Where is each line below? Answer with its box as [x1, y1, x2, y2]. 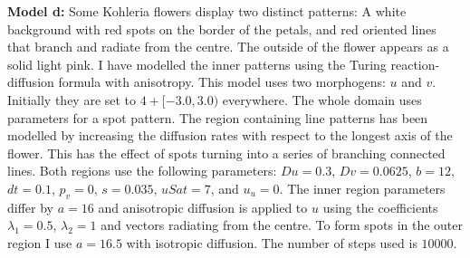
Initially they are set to [7, 90, 137, 109]
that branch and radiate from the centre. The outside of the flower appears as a [7, 37, 449, 56]
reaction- [390, 54, 440, 73]
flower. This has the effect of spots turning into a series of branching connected [7, 143, 446, 162]
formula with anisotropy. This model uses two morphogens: [58, 72, 386, 91]
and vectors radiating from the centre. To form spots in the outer [101, 215, 464, 234]
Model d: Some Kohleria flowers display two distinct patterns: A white [7, 2, 407, 20]
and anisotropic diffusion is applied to [98, 197, 308, 216]
